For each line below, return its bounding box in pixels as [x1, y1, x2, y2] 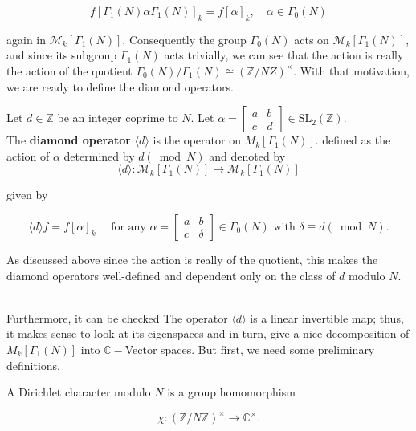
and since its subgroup [6, 47, 117, 63]
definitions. [6, 356, 60, 373]
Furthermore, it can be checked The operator [6, 309, 228, 326]
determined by [63, 147, 135, 164]
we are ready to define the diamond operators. [6, 78, 234, 95]
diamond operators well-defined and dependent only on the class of [6, 266, 336, 283]
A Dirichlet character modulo [6, 384, 151, 401]
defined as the [322, 132, 391, 148]
